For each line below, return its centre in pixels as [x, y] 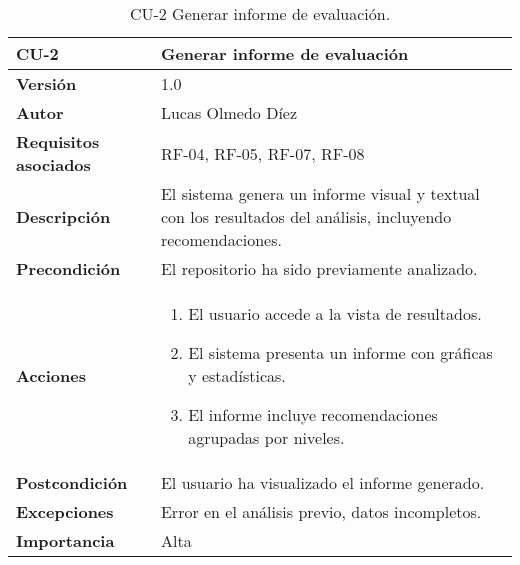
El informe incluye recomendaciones [313, 414]
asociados [53, 164]
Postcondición [72, 482]
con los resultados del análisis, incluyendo [306, 216]
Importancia [65, 540]
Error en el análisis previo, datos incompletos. [321, 511]
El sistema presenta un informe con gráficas [340, 352]
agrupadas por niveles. [266, 437]
